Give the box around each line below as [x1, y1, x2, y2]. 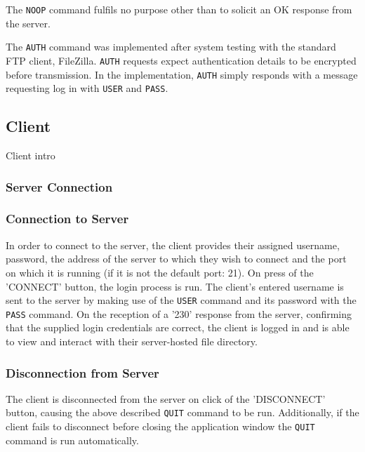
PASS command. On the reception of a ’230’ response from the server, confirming [6, 306, 352, 321]
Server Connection [6, 178, 113, 195]
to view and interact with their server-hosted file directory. [6, 334, 258, 349]
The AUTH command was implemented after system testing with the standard [6, 39, 336, 54]
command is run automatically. [6, 432, 139, 447]
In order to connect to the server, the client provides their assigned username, [6, 237, 340, 252]
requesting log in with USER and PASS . [6, 81, 168, 95]
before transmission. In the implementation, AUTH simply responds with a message [6, 67, 358, 81]
